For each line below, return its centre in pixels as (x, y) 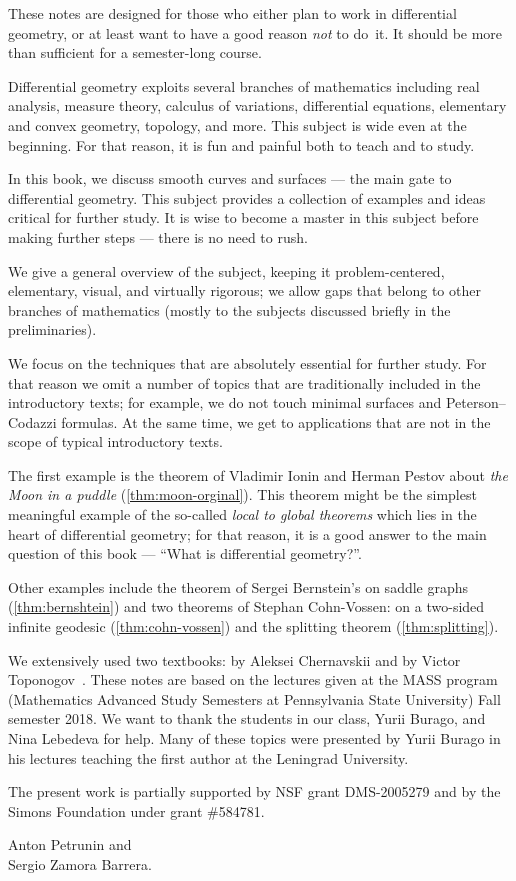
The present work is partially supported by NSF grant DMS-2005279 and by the (254, 791)
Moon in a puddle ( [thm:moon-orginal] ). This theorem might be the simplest (242, 494)
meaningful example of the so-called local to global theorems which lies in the (242, 514)
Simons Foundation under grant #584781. (136, 810)
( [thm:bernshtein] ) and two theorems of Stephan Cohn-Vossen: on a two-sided (246, 606)
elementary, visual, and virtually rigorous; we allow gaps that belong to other (244, 290)
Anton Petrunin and (70, 844)
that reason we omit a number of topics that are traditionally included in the (244, 382)
